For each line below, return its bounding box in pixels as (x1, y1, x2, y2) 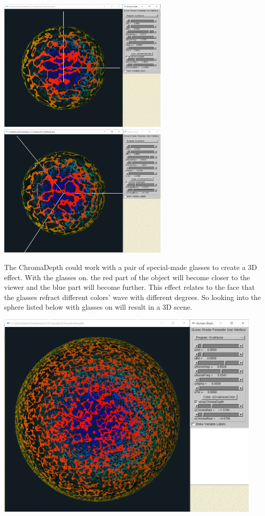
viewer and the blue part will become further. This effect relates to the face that (4, 282, 255, 292)
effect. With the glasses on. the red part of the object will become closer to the (4, 271, 250, 282)
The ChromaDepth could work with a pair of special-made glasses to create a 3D (4, 262, 257, 273)
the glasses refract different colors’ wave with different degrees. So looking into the (4, 291, 261, 302)
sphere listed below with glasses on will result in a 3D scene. (4, 302, 193, 312)
